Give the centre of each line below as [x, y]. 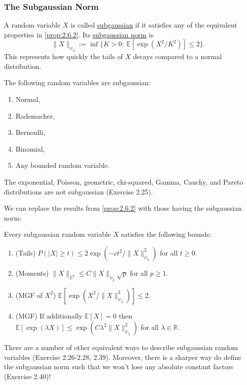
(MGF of [29, 295]
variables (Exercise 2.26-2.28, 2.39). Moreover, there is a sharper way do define [123, 357]
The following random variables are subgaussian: [77, 82]
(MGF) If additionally [49, 315]
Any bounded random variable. [63, 165]
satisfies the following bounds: [166, 234]
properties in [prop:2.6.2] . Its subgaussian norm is [79, 34]
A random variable [32, 25]
